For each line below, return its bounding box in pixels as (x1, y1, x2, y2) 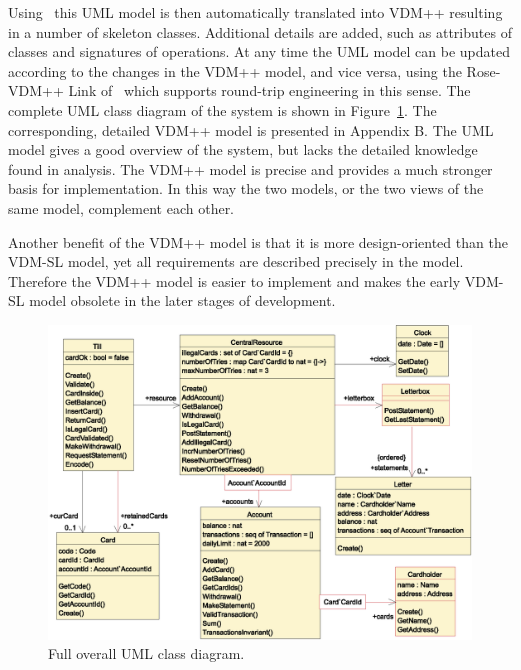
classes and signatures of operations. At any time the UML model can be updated (8, 41, 510, 62)
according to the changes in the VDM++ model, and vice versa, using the (8, 60, 462, 81)
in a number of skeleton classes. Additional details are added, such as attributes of (8, 21, 512, 42)
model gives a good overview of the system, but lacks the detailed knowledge (8, 139, 478, 160)
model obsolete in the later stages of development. (29, 290, 336, 311)
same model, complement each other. (8, 197, 235, 218)
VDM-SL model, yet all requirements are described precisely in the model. (8, 251, 464, 272)
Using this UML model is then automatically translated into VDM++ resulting (8, 2, 503, 22)
